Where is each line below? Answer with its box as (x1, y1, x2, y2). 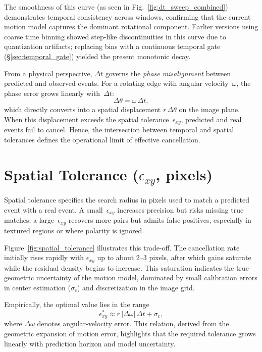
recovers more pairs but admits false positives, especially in (68, 215, 251, 225)
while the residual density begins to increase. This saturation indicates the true (4, 262, 249, 273)
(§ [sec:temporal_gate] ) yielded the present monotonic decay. (4, 51, 191, 61)
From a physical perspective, (4, 68, 92, 78)
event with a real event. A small (4, 205, 103, 215)
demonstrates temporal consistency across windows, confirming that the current (4, 11, 251, 22)
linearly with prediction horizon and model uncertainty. (4, 338, 176, 348)
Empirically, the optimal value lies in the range (4, 299, 149, 310)
